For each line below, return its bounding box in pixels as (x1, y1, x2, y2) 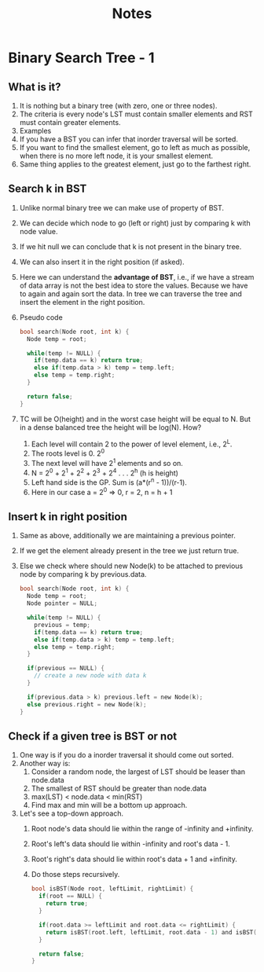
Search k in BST (8, 182, 87, 196)
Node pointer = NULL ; (27, 600, 98, 607)
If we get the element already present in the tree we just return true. (19, 546, 240, 556)
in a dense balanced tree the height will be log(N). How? (19, 422, 202, 432)
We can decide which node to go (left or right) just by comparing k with (19, 218, 251, 228)
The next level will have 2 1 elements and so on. (31, 457, 183, 468)
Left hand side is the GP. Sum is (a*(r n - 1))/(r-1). (31, 476, 187, 487)
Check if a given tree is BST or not (8, 729, 178, 743)
